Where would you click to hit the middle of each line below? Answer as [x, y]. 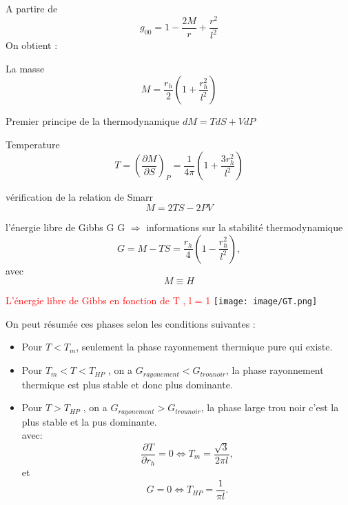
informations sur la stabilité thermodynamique [245, 227]
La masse [25, 68]
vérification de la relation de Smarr [80, 197]
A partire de [32, 8]
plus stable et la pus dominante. [89, 421]
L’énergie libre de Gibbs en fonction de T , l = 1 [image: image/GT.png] [162, 300]
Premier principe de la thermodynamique [93, 121]
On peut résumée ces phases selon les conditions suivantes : [131, 323]
